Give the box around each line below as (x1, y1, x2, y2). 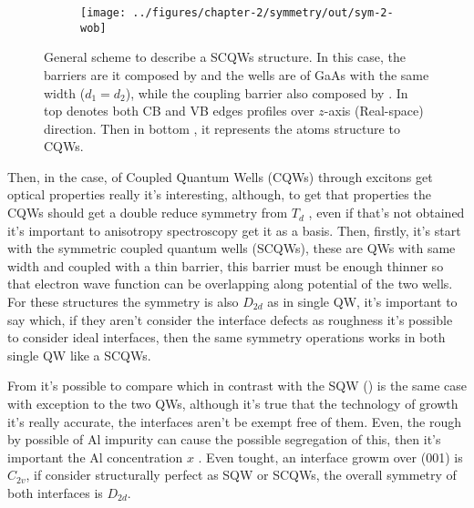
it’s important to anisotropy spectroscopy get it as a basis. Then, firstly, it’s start (7, 220, 461, 239)
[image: (80, 6, 127, 19)
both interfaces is (7, 483, 103, 502)
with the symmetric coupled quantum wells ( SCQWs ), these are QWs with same (7, 239, 456, 258)
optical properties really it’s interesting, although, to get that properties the (7, 185, 431, 204)
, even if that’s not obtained (308, 203, 465, 222)
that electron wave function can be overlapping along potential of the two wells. (7, 274, 453, 293)
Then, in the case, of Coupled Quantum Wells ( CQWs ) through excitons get (7, 167, 433, 186)
